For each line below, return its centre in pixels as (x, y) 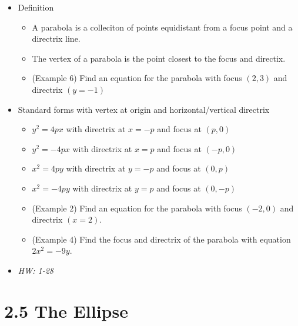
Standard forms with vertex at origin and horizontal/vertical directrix (144, 109)
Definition (36, 7)
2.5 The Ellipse (66, 310)
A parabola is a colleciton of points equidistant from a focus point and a (162, 27)
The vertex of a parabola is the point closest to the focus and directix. (159, 58)
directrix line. (56, 38)
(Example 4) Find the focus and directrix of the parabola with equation (161, 239)
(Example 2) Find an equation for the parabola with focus (137, 208)
